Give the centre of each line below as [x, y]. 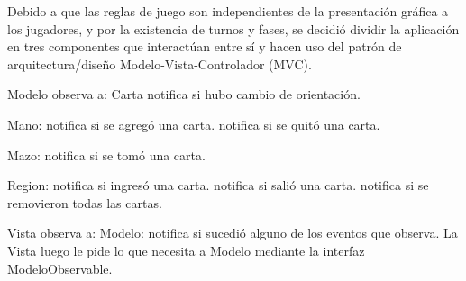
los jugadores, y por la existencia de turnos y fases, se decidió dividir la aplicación [233, 28]
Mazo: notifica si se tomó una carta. [106, 154]
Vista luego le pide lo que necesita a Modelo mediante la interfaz [186, 250]
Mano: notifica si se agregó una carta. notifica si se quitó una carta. [194, 124]
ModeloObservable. [60, 268]
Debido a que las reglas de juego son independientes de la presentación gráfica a [228, 11]
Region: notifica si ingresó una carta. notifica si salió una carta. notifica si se [218, 185]
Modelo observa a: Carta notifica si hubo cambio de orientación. [184, 94]
